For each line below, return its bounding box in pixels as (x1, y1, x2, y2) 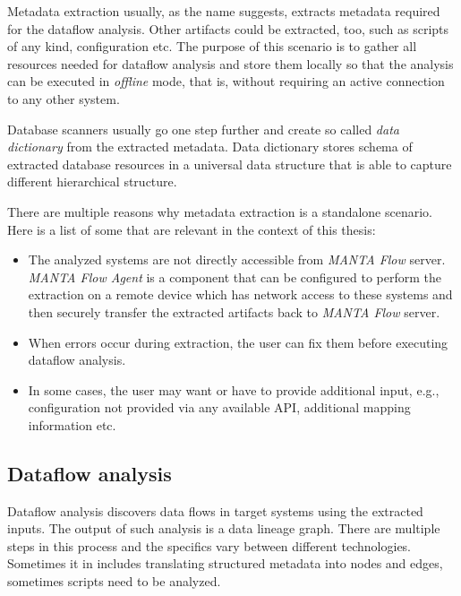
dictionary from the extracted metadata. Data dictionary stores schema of (7, 137, 413, 156)
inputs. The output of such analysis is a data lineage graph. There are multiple (7, 519, 440, 538)
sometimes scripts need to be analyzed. (7, 572, 221, 591)
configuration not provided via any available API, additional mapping (28, 398, 411, 417)
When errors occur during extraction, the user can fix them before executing (28, 333, 448, 351)
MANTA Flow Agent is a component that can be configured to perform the (28, 267, 442, 286)
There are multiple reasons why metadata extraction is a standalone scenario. (7, 202, 432, 220)
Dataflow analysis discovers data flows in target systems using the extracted (7, 501, 423, 520)
